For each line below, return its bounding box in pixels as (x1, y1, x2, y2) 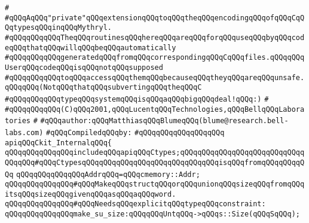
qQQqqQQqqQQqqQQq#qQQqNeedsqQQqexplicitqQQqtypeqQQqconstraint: (5, 200, 266, 209)
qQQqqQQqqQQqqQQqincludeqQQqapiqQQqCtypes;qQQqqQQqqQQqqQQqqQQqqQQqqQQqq (5, 148, 305, 157)
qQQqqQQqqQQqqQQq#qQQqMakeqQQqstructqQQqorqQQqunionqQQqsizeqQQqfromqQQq (5, 180, 305, 189)
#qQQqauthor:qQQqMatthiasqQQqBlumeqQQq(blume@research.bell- (40, 117, 289, 126)
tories (5, 117, 30, 126)
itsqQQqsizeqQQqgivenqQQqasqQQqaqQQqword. (5, 190, 176, 198)
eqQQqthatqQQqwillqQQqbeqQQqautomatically (5, 43, 176, 52)
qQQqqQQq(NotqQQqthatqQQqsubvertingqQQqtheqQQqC (5, 83, 202, 92)
